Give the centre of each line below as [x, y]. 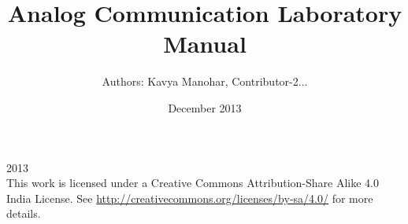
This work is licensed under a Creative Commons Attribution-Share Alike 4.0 [193, 183]
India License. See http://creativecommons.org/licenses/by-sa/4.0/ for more [190, 198]
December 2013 [205, 107]
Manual [205, 44]
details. [24, 213]
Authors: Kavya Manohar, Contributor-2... [205, 81]
